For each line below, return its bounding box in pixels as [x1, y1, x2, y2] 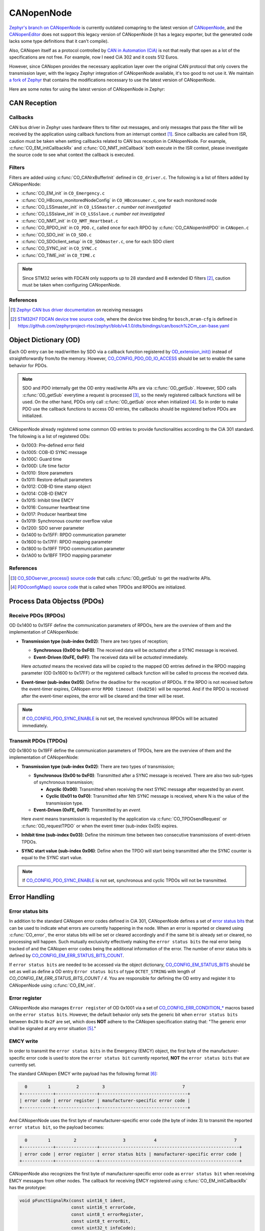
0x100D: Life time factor [21, 463, 70, 469]
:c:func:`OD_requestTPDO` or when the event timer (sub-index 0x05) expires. [21, 823, 178, 829]
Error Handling [9, 893, 55, 901]
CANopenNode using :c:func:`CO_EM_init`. [9, 982, 96, 988]
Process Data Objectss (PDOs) [9, 597, 104, 605]
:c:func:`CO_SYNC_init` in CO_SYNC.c [21, 245, 98, 251]
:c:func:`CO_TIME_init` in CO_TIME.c [21, 252, 96, 258]
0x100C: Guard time [21, 456, 62, 462]
